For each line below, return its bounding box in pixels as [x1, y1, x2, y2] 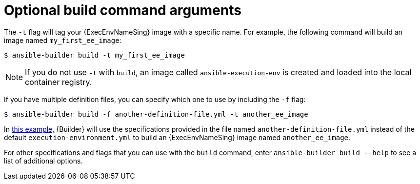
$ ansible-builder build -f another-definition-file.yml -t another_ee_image [4, 110, 308, 118]
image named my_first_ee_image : [4, 36, 121, 44]
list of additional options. [4, 156, 83, 165]
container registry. [25, 77, 92, 87]
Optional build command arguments [4, 2, 241, 19]
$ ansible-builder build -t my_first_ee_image [4, 51, 185, 59]
